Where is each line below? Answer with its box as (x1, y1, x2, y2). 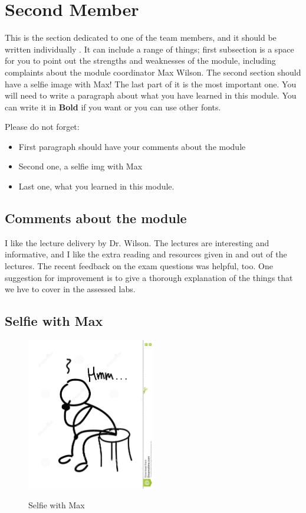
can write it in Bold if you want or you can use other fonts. (5, 100, 221, 113)
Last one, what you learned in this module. (18, 180, 175, 192)
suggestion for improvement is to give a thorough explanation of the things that (5, 271, 293, 283)
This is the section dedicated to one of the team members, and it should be (5, 31, 277, 44)
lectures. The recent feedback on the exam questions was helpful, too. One (5, 260, 273, 272)
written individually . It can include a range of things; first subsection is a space (5, 43, 294, 55)
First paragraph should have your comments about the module (18, 140, 246, 152)
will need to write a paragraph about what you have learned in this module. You (5, 89, 297, 102)
